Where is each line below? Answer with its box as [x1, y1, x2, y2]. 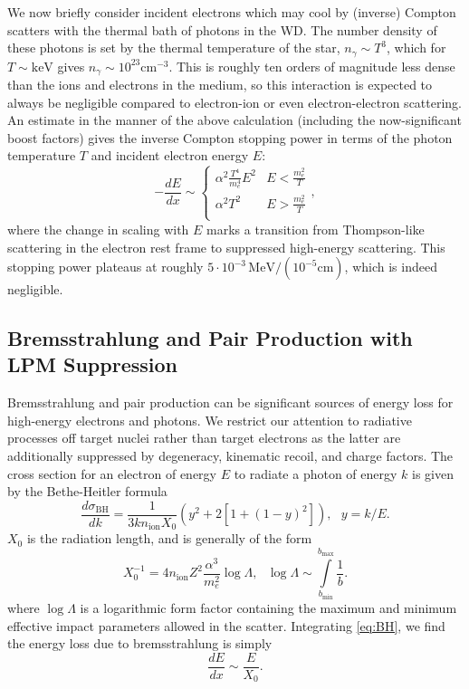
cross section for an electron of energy [7, 464, 216, 483]
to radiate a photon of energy [234, 464, 397, 483]
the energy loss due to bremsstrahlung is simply [7, 634, 273, 653]
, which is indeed [344, 257, 437, 276]
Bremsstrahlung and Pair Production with [7, 324, 413, 352]
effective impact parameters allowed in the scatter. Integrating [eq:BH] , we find [7, 616, 445, 635]
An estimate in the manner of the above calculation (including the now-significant [7, 110, 462, 129]
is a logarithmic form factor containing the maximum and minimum [80, 598, 457, 617]
